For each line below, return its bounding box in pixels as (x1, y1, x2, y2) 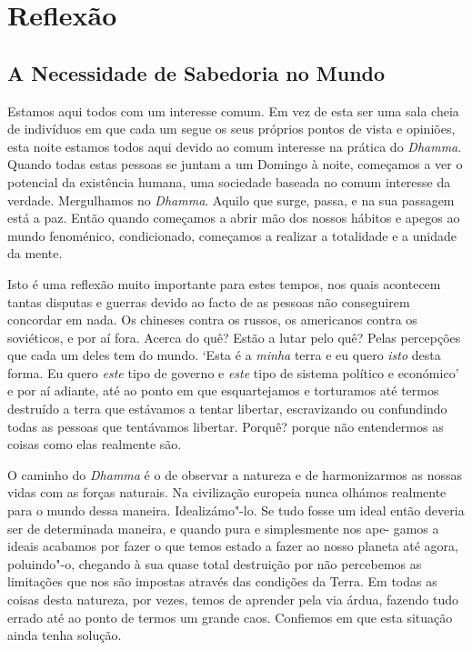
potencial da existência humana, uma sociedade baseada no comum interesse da (7, 172, 451, 191)
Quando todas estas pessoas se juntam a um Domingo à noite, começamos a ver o (7, 155, 463, 174)
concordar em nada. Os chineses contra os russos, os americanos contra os (7, 310, 417, 329)
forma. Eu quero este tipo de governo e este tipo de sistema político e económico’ (7, 363, 459, 382)
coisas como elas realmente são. (7, 435, 182, 454)
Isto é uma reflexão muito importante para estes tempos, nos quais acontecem (7, 274, 441, 293)
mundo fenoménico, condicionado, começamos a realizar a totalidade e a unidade (7, 225, 457, 245)
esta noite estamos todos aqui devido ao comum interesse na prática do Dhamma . (7, 136, 462, 155)
